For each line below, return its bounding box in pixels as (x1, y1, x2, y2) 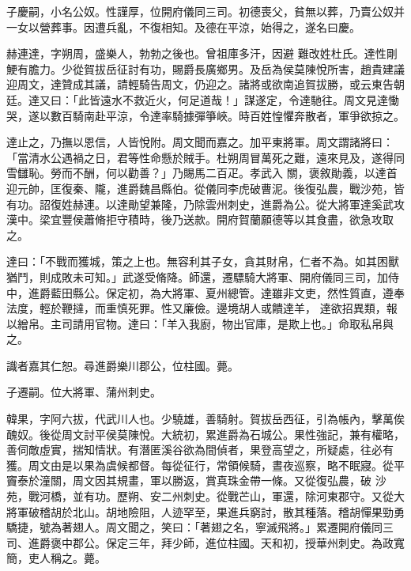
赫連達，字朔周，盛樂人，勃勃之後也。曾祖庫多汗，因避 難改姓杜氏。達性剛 (6, 45, 398, 62)
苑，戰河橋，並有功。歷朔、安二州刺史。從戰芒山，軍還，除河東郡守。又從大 (6, 488, 405, 505)
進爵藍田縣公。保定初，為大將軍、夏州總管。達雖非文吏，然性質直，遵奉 (28, 284, 405, 301)
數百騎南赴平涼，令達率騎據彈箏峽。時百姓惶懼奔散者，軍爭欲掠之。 (50, 107, 405, 123)
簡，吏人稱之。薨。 (6, 550, 106, 566)
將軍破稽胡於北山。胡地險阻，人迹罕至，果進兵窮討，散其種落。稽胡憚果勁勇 (6, 503, 405, 520)
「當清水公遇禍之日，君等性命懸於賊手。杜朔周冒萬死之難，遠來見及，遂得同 (6, 149, 405, 165)
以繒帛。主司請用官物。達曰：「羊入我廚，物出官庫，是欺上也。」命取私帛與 (6, 315, 394, 331)
